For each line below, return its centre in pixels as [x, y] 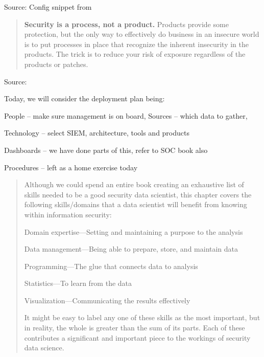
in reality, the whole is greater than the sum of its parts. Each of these [135, 328]
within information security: [68, 214]
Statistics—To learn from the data [78, 283]
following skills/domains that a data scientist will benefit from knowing [136, 204]
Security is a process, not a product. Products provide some [126, 24]
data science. [44, 348]
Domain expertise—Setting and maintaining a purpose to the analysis [134, 231]
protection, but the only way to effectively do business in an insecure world [142, 34]
